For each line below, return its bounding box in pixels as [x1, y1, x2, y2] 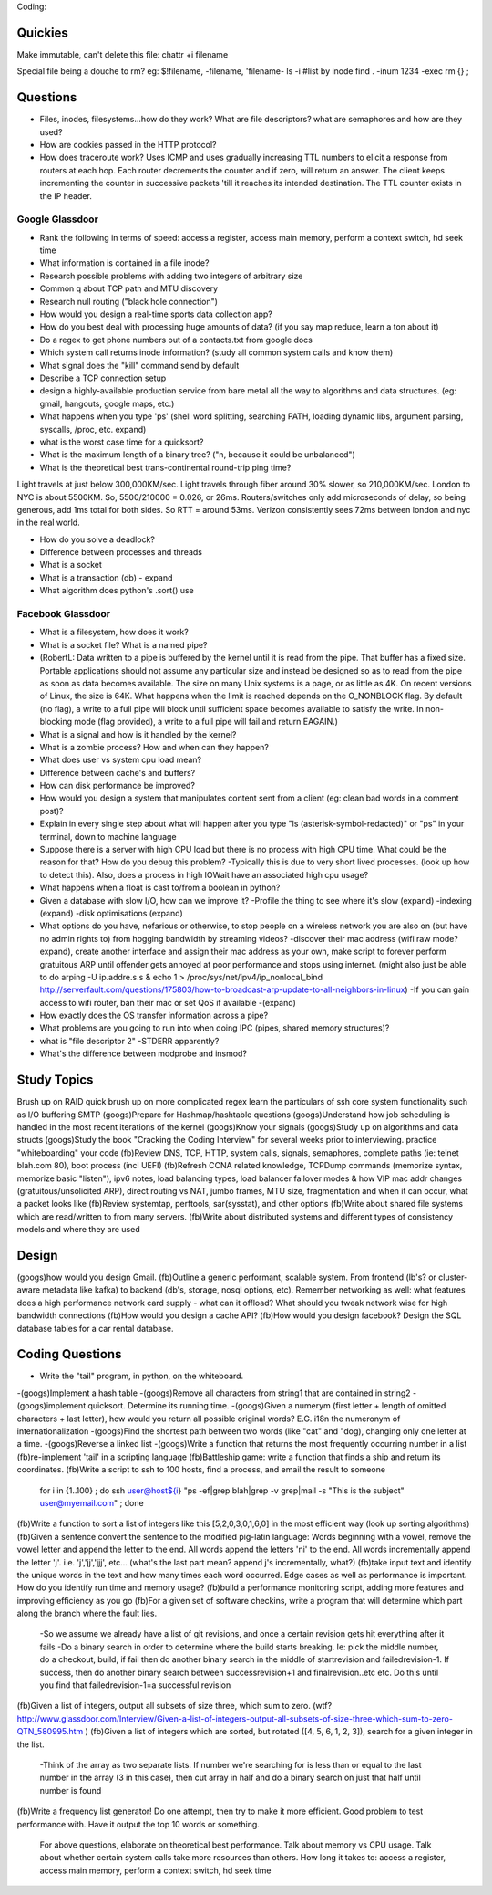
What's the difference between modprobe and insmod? [39, 1048, 248, 1059]
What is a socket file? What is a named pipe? [39, 639, 208, 650]
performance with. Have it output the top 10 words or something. [16, 1818, 260, 1829]
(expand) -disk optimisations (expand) [39, 907, 184, 918]
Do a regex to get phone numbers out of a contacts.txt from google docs [39, 334, 313, 345]
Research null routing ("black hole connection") [39, 296, 219, 307]
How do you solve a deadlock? [39, 534, 155, 545]
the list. [16, 1739, 45, 1750]
